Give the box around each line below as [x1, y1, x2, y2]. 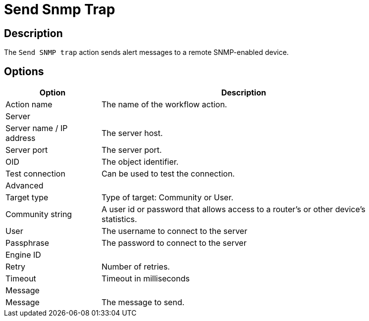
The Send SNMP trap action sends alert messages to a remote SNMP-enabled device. [4, 48, 289, 57]
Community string [5, 209, 72, 220]
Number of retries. [102, 262, 170, 272]
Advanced [5, 181, 44, 191]
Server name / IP [5, 123, 68, 134]
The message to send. [102, 297, 185, 308]
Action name [5, 99, 53, 110]
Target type [5, 192, 49, 203]
